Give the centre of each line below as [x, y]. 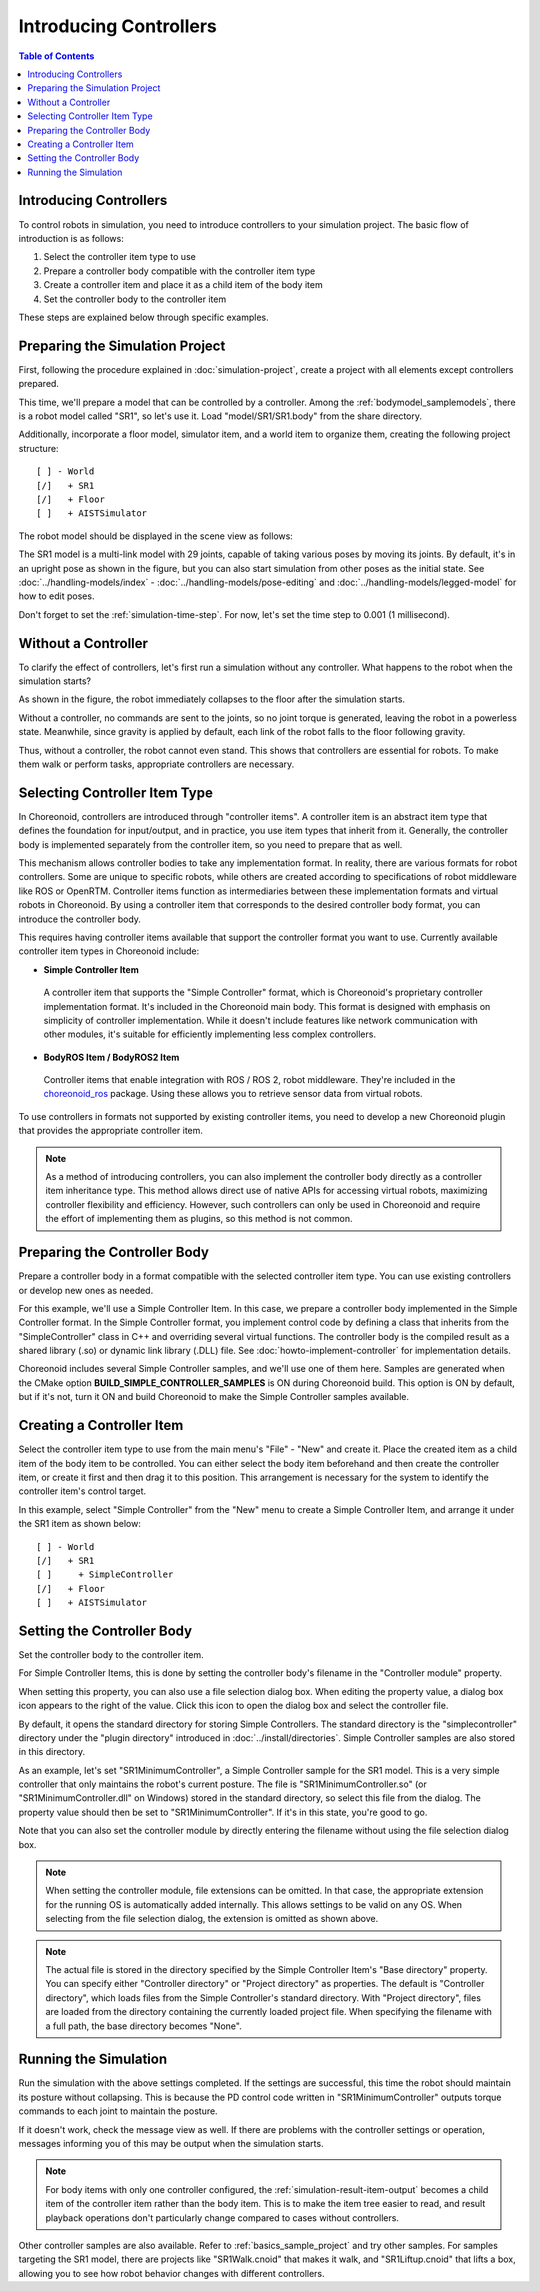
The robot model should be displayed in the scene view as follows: [156, 536]
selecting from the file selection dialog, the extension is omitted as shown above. [212, 1919]
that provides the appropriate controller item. [111, 1131]
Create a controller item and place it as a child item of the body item [183, 285]
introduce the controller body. [80, 919]
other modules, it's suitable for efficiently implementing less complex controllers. [210, 1034]
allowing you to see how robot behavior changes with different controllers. [171, 2273]
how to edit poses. [56, 596]
